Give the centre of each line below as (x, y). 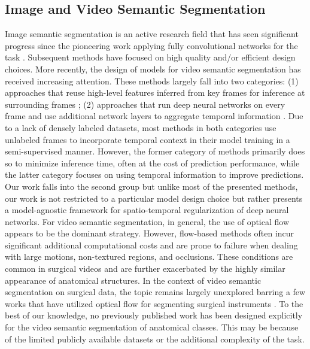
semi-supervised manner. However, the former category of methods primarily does (155, 151)
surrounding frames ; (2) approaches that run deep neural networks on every (145, 104)
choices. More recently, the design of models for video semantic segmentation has (153, 69)
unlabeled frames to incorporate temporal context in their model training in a (148, 139)
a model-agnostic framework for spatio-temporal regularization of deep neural (147, 210)
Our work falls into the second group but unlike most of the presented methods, (151, 186)
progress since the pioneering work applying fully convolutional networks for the (151, 45)
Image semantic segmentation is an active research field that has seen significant (152, 34)
